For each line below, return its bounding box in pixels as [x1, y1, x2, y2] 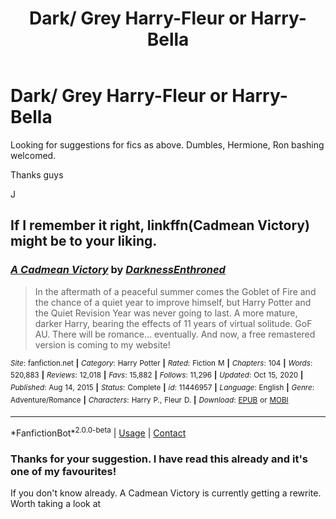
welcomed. [10, 149, 57, 161]
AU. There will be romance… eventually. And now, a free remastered [34, 328, 316, 340]
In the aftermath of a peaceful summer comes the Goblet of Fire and [34, 285, 317, 297]
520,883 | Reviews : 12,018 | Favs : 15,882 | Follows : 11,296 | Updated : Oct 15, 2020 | [10, 370, 304, 381]
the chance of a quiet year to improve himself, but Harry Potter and [34, 296, 312, 308]
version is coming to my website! [34, 338, 171, 351]
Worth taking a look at [10, 498, 102, 510]
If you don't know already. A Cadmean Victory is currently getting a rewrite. [10, 487, 322, 499]
